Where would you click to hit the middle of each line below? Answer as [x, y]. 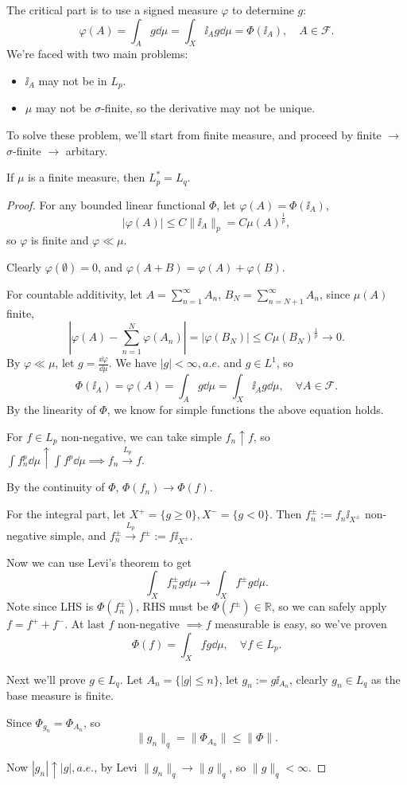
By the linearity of [51, 410]
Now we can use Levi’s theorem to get [99, 562]
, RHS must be [172, 606]
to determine [263, 10]
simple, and [78, 535]
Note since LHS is [50, 606]
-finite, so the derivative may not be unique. [208, 108]
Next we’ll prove [46, 679]
